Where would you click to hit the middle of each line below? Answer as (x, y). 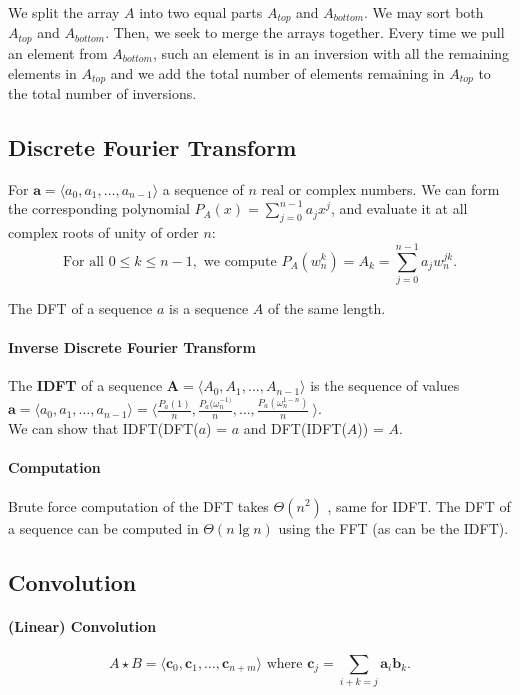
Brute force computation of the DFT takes (138, 505)
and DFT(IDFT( (295, 428)
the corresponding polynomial (99, 208)
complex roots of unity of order (103, 232)
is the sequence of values (385, 385)
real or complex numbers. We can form (380, 188)
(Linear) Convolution (82, 625)
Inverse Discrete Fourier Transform (132, 347)
